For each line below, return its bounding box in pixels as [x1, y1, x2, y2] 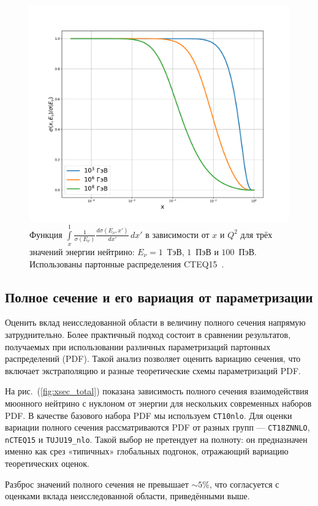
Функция [29, 228, 62, 240]
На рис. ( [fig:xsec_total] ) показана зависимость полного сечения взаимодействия [5, 385, 309, 397]
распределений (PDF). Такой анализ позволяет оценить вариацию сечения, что [5, 352, 301, 365]
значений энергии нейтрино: [29, 245, 135, 258]
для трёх [240, 228, 273, 240]
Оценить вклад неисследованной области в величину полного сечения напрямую [5, 316, 306, 329]
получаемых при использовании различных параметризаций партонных [5, 340, 271, 353]
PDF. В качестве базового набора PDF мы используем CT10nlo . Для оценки [5, 408, 292, 421]
